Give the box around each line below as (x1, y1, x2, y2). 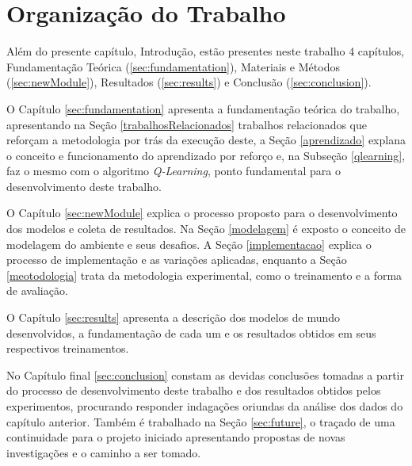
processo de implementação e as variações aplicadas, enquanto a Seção (6, 251, 347, 268)
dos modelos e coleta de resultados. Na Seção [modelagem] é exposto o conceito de (6, 220, 406, 237)
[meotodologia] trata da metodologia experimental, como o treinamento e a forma (6, 266, 402, 283)
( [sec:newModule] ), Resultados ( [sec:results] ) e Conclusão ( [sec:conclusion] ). (6, 74, 372, 90)
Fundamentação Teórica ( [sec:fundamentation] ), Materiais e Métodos (6, 58, 340, 74)
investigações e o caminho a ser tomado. (6, 444, 201, 460)
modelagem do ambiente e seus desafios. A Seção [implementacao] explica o (6, 235, 372, 252)
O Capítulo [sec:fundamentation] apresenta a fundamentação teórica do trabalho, (6, 100, 400, 116)
